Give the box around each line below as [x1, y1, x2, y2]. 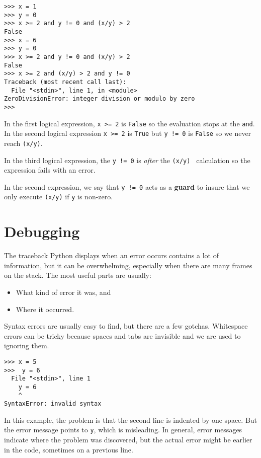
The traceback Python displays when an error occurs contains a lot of [4, 250, 219, 261]
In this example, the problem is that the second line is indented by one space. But [4, 414, 257, 425]
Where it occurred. [16, 303, 74, 314]
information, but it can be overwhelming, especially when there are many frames [4, 260, 252, 270]
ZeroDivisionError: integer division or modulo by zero [4, 95, 195, 103]
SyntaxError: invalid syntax [4, 400, 102, 408]
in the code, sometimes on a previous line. [4, 444, 133, 454]
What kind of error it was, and [16, 286, 111, 297]
